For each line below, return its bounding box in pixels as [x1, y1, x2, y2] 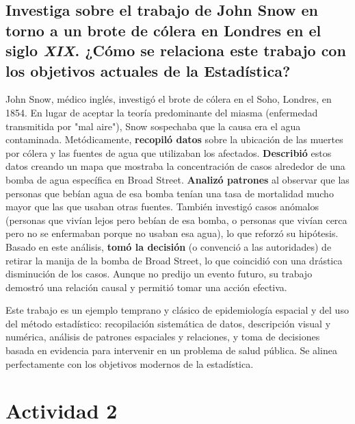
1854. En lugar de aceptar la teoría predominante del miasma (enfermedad [5, 105, 318, 119]
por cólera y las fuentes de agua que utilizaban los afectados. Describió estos [5, 145, 332, 160]
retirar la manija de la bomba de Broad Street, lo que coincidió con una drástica [5, 253, 343, 267]
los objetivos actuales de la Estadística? [5, 60, 291, 81]
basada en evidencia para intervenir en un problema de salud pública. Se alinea [5, 343, 337, 358]
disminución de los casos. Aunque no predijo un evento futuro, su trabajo [5, 266, 313, 281]
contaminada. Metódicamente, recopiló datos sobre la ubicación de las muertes [5, 132, 343, 147]
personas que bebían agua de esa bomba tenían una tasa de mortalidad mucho [5, 186, 334, 200]
